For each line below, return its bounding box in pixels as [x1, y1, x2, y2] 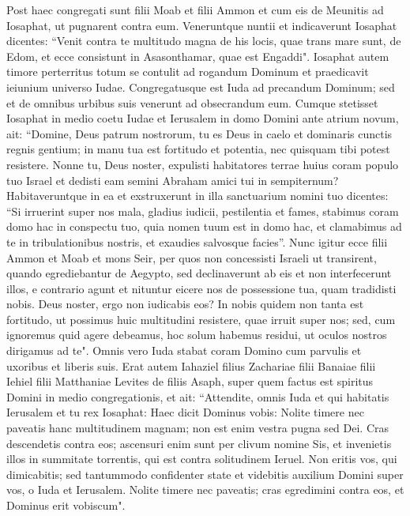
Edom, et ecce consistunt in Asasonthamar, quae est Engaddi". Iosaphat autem [6, 47, 389, 64]
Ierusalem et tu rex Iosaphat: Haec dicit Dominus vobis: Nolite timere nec [6, 404, 364, 420]
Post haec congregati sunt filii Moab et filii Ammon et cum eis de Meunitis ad [6, 2, 384, 17]
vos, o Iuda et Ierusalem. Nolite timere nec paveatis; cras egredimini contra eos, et [6, 481, 404, 498]
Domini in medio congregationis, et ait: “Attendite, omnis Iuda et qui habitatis [6, 388, 389, 405]
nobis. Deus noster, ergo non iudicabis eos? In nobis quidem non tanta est [6, 296, 364, 312]
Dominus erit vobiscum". [6, 497, 126, 513]
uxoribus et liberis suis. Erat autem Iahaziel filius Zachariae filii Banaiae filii [6, 357, 376, 374]
